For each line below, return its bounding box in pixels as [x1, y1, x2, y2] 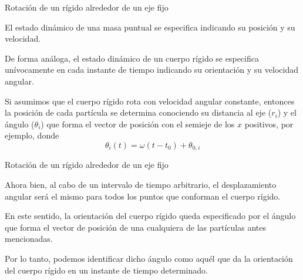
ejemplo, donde [5, 129, 59, 141]
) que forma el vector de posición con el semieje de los [41, 117, 235, 130]
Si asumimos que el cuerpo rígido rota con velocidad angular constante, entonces [5, 95, 295, 107]
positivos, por [244, 117, 294, 130]
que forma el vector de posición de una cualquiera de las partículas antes [5, 221, 266, 233]
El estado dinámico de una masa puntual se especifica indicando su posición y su [5, 21, 295, 33]
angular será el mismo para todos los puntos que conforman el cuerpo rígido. [5, 190, 281, 202]
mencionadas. [5, 232, 53, 245]
